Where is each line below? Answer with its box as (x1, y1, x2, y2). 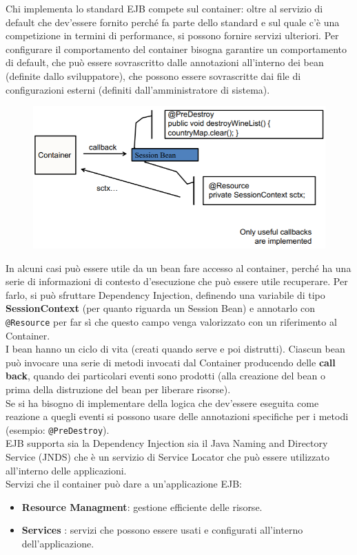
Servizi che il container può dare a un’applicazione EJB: (6, 477, 242, 491)
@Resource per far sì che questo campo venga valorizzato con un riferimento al (6, 315, 337, 329)
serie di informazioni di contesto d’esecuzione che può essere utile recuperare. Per (6, 274, 348, 289)
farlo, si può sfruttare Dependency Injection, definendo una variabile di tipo (6, 287, 325, 302)
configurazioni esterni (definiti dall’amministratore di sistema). (6, 82, 270, 96)
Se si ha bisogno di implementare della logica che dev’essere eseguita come (6, 395, 319, 410)
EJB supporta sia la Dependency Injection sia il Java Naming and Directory (6, 436, 328, 450)
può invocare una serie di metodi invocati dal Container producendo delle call (6, 355, 336, 369)
